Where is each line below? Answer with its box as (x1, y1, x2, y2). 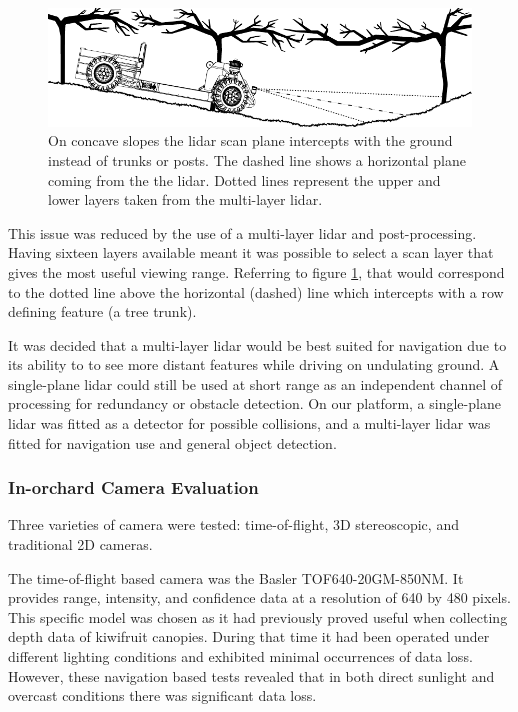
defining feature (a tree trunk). (8, 301, 197, 322)
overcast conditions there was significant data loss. (8, 685, 317, 706)
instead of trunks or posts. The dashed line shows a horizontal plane (48, 149, 466, 170)
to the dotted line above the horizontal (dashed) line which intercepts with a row (8, 281, 504, 302)
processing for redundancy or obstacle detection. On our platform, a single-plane (8, 393, 501, 414)
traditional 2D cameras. (8, 534, 153, 555)
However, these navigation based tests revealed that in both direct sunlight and (8, 665, 495, 686)
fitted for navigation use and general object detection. (8, 432, 337, 453)
